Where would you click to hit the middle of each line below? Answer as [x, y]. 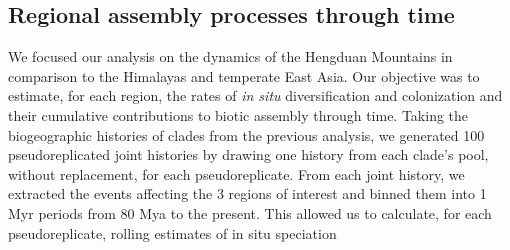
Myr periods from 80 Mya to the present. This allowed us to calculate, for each [250, 212]
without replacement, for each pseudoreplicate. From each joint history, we [236, 173]
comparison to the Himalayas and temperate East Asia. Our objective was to [244, 75]
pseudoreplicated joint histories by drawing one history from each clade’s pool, [248, 154]
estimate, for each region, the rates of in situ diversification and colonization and [255, 95]
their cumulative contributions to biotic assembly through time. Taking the [238, 114]
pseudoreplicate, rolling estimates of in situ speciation [172, 232]
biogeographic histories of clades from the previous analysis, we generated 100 [246, 134]
